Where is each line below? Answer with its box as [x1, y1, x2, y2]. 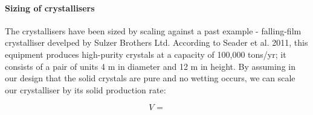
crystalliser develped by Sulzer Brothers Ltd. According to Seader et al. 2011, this [5, 36, 308, 49]
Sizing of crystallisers [5, 1, 95, 14]
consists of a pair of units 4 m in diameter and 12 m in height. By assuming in [5, 60, 295, 72]
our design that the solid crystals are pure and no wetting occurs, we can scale [5, 72, 295, 84]
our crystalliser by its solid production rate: [5, 83, 166, 96]
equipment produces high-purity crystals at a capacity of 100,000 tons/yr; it [5, 48, 286, 60]
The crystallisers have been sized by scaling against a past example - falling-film [5, 24, 302, 37]
